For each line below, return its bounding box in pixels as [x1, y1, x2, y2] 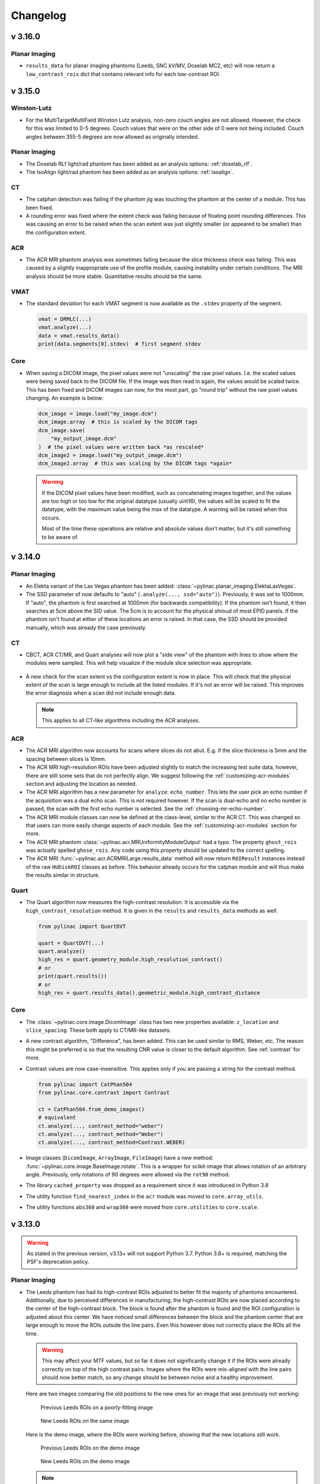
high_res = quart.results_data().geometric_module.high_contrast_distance [38, 989, 261, 996]
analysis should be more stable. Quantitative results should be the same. [25, 272, 203, 280]
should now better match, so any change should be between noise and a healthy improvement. [41, 1374, 274, 1381]
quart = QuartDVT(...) [38, 940, 104, 946]
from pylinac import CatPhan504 [38, 1081, 133, 1087]
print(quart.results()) [38, 973, 108, 979]
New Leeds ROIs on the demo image [40, 1458, 130, 1465]
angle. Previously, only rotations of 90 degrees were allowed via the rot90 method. [25, 1171, 231, 1178]
